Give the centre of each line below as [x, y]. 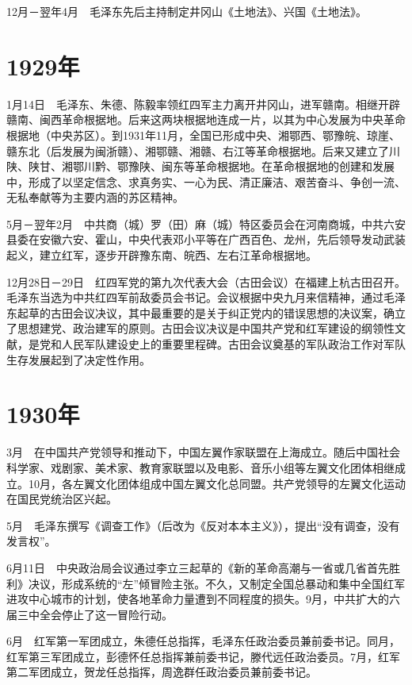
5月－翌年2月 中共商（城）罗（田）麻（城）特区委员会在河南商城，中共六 [200, 223]
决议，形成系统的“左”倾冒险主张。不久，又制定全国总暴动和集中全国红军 [217, 583]
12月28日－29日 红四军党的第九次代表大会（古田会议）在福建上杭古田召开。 [206, 281]
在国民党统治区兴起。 [62, 499]
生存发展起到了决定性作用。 [78, 359]
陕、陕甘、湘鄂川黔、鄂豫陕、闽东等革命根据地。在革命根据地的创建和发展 [200, 166]
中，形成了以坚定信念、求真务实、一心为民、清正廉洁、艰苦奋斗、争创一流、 [206, 181]
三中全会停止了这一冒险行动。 [95, 614]
